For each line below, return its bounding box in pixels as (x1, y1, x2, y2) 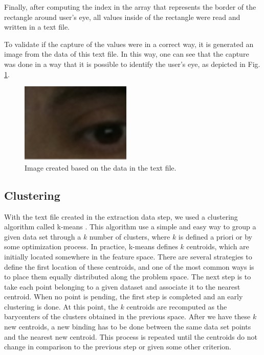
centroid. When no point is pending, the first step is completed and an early (4, 291, 243, 302)
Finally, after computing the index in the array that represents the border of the (4, 2, 256, 12)
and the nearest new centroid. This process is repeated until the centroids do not (4, 331, 257, 342)
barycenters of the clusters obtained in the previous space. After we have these (4, 311, 251, 322)
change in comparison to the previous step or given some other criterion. (4, 341, 231, 352)
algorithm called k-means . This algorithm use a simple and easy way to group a (4, 221, 256, 232)
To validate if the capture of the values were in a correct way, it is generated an (4, 38, 254, 49)
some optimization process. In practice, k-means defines (4, 241, 178, 252)
